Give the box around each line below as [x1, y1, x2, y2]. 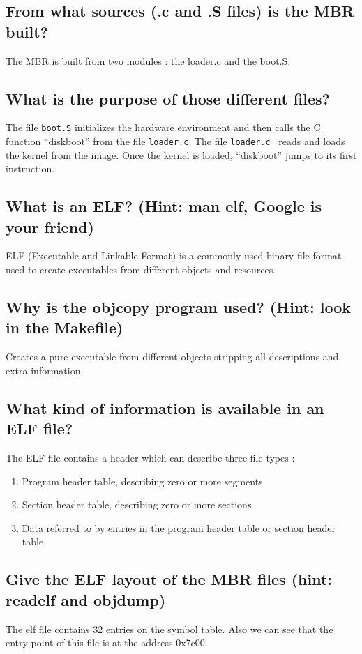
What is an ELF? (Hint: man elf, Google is [6, 195, 322, 217]
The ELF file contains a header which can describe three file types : [6, 450, 295, 465]
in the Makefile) [6, 317, 123, 338]
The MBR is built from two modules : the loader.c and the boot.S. [6, 53, 291, 68]
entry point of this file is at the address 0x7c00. [6, 635, 208, 650]
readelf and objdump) [6, 588, 166, 610]
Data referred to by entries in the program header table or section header [22, 520, 335, 535]
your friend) [6, 215, 94, 237]
